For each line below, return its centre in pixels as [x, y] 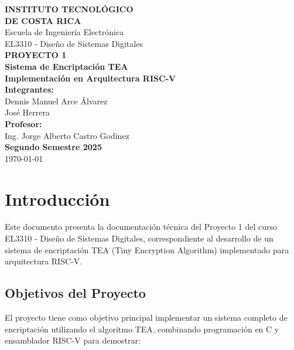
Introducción [57, 198]
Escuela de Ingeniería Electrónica [64, 32]
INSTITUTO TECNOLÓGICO [69, 9]
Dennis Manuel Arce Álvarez [56, 101]
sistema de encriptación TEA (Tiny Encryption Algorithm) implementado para [147, 249]
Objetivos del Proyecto [75, 293]
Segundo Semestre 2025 [53, 147]
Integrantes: [29, 89]
